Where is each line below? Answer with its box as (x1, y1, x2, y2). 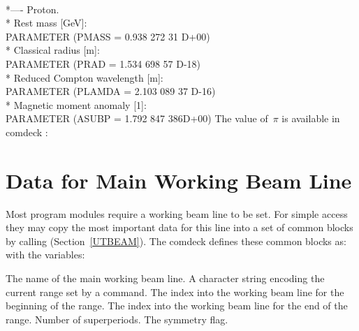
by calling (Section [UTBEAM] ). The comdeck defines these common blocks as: (6, 233, 346, 248)
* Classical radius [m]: (6, 43, 100, 57)
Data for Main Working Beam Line (6, 165, 352, 194)
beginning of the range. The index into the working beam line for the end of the (6, 298, 348, 313)
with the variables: (6, 247, 85, 262)
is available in (281, 111, 340, 126)
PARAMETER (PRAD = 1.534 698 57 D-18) (6, 56, 201, 71)
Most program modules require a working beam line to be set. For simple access (6, 206, 348, 221)
